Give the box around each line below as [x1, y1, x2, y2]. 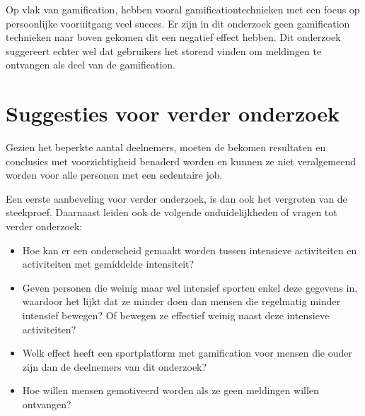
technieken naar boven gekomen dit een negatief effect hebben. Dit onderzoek [6, 30, 341, 44]
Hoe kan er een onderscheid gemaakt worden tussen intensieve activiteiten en [22, 242, 357, 257]
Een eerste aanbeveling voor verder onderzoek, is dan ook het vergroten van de [6, 191, 347, 206]
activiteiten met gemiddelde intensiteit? [22, 256, 195, 271]
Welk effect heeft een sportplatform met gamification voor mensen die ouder [22, 345, 352, 360]
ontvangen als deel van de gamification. [6, 57, 176, 72]
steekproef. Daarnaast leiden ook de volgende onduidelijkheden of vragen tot [6, 205, 337, 220]
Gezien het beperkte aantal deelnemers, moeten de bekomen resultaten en [6, 140, 326, 155]
